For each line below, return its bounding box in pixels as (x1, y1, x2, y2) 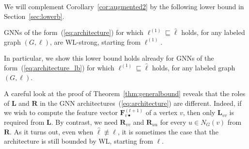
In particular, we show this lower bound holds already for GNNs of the (4, 53, 214, 63)
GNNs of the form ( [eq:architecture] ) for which (4, 27, 144, 37)
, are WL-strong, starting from (50, 36, 141, 47)
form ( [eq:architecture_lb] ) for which (4, 62, 115, 72)
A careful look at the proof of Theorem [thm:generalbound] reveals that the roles (4, 88, 246, 99)
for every (160, 116, 187, 127)
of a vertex (145, 107, 178, 117)
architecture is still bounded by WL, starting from (4, 136, 153, 146)
